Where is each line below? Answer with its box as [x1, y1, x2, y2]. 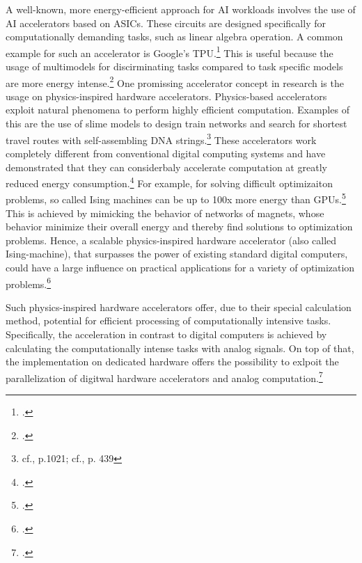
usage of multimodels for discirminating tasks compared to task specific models [6, 59, 343, 74]
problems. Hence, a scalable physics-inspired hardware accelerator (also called [6, 232, 337, 247]
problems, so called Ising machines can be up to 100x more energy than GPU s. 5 [6, 190, 346, 206]
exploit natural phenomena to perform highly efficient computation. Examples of [6, 102, 349, 117]
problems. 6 [6, 274, 52, 291]
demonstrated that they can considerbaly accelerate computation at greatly [6, 159, 327, 174]
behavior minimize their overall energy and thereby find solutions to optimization [6, 219, 353, 234]
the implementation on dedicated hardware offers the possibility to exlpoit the [6, 354, 339, 369]
